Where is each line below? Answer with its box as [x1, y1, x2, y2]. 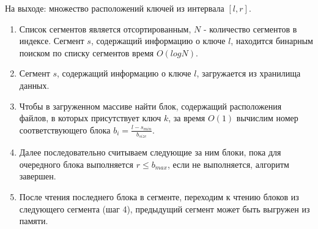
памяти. [19, 214, 48, 227]
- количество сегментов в [203, 22, 297, 35]
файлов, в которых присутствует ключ [19, 111, 161, 124]
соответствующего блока [19, 123, 111, 136]
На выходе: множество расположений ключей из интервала [5, 2, 224, 14]
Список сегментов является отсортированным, [19, 22, 191, 35]
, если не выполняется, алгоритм [167, 157, 289, 170]
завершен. [19, 170, 56, 182]
